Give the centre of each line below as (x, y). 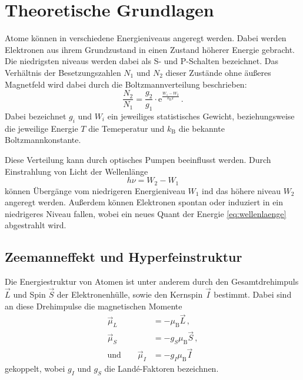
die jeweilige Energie (41, 128)
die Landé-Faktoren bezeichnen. (162, 369)
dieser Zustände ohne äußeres (218, 72)
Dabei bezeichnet (36, 116)
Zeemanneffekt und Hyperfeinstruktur (124, 257)
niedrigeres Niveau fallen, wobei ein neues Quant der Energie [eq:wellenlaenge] (146, 213)
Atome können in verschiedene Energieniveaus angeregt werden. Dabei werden (146, 38)
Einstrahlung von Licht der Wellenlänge (76, 171)
